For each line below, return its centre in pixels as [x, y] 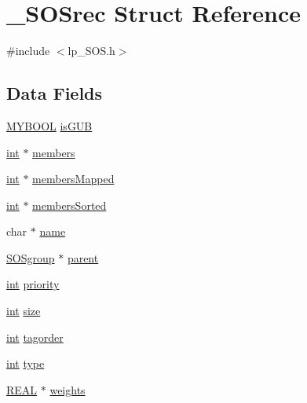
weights [68, 389]
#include [28, 51]
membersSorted [69, 205]
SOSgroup [31, 257]
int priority [33, 284]
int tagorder [35, 337]
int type [26, 363]
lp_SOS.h [91, 51]
